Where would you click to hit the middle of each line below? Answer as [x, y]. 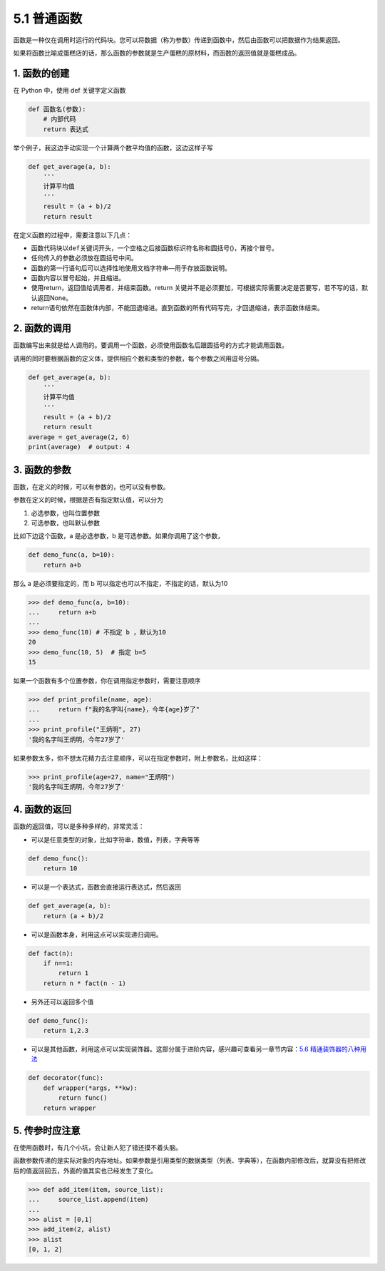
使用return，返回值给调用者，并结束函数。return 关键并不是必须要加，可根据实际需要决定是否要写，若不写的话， [196, 288]
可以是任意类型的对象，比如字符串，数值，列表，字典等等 [115, 839]
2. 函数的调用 [42, 328]
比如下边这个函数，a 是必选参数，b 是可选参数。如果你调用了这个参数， [119, 536]
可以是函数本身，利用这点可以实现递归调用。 [97, 935]
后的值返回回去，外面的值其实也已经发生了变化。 [85, 1170]
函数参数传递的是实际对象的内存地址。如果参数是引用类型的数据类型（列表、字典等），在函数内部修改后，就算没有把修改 [190, 1161]
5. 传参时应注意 [47, 1130]
